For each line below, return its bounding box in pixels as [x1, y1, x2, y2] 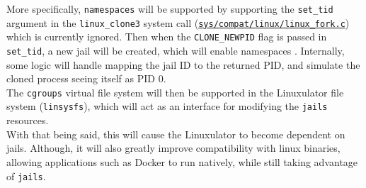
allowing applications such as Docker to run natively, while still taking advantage [6, 154, 358, 169]
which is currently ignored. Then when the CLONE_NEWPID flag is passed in [6, 29, 327, 44]
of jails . [6, 168, 46, 183]
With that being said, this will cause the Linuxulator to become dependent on [6, 126, 345, 141]
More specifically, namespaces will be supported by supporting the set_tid [6, 1, 333, 16]
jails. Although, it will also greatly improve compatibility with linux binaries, [6, 140, 341, 155]
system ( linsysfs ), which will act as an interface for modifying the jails [6, 99, 328, 114]
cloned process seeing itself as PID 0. [6, 71, 166, 86]
